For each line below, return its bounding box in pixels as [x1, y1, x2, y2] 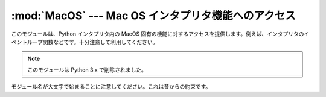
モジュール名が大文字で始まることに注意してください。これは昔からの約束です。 [11, 83, 211, 90]
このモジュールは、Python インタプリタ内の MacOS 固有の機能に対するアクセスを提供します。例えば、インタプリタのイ [11, 30, 310, 37]
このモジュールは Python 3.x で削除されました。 [27, 66, 147, 74]
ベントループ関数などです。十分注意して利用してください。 [11, 38, 158, 45]
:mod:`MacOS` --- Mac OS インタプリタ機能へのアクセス [11, 9, 296, 22]
